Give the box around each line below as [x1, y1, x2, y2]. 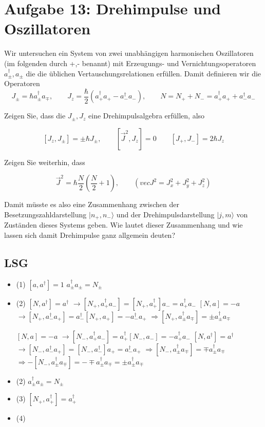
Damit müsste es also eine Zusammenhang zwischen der [4, 199, 179, 210]
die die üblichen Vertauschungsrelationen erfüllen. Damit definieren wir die [26, 68, 261, 78]
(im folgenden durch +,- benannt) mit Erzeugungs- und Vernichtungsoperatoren [4, 57, 256, 68]
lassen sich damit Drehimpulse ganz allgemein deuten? [4, 229, 176, 240]
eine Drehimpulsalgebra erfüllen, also [88, 110, 205, 121]
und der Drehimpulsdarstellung [116, 209, 215, 219]
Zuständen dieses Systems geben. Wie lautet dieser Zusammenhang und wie [4, 219, 243, 230]
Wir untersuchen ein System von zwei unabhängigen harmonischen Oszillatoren [4, 48, 254, 58]
